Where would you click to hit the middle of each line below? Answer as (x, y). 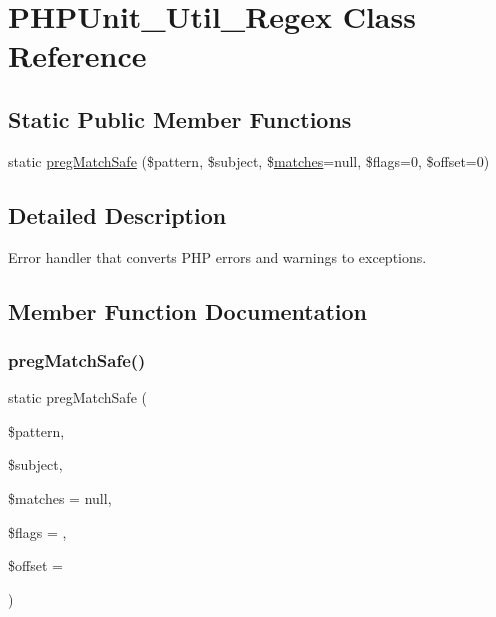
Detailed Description (117, 214)
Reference (77, 55)
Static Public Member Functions (180, 118)
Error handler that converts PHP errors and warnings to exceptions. (217, 256)
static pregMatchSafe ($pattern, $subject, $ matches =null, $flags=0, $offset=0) (249, 160)
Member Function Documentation (188, 310)
